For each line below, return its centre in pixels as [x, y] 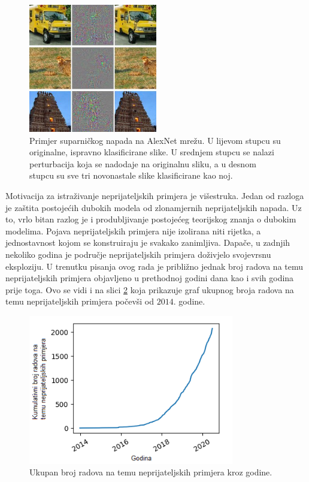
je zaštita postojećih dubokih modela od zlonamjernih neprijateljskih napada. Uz [154, 207]
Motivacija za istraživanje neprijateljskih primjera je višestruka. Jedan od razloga [155, 195]
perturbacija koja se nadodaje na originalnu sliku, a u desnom [143, 163]
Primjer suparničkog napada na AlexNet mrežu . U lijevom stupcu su [155, 140]
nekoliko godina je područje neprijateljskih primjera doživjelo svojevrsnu [138, 254]
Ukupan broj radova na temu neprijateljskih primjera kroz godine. [151, 472]
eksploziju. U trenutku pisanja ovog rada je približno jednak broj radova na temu [154, 266]
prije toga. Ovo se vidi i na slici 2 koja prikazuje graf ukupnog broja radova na [150, 289]
